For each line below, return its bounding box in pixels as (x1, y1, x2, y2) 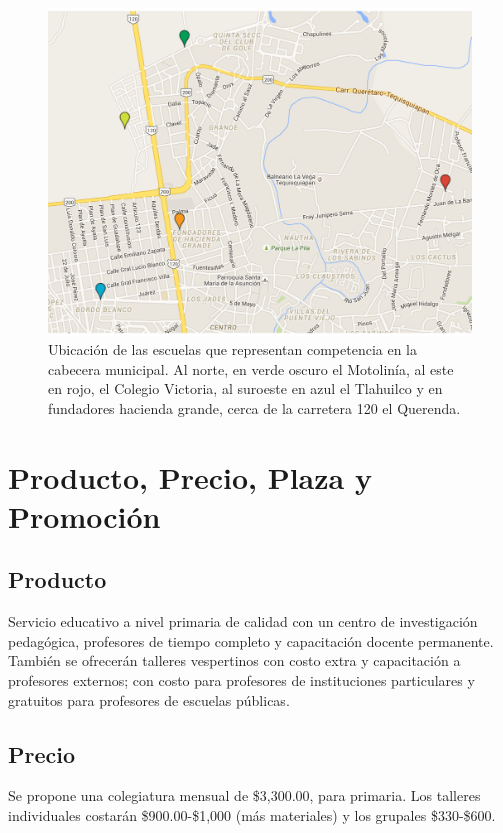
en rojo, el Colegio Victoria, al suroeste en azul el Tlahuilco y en (48, 378, 443, 399)
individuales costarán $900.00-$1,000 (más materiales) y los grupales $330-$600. (8, 805, 496, 826)
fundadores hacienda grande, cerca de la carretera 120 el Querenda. (48, 397, 461, 418)
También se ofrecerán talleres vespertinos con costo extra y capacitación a (8, 650, 461, 671)
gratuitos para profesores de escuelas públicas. (8, 689, 290, 710)
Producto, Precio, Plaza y (8, 456, 372, 497)
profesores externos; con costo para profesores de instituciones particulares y (8, 670, 475, 691)
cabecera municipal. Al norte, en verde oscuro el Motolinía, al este (48, 358, 454, 379)
